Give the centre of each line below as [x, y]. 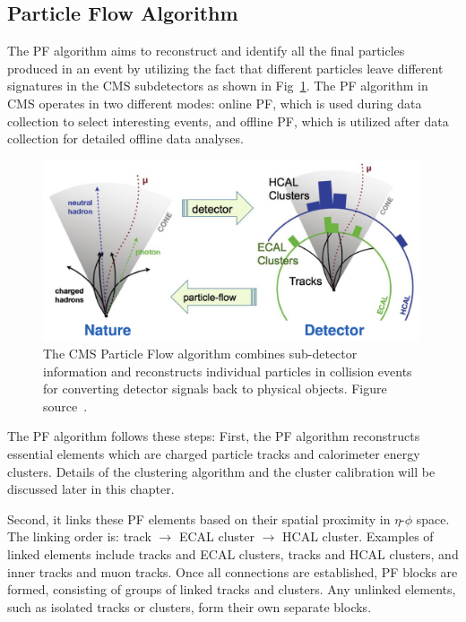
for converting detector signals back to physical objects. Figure [215, 389]
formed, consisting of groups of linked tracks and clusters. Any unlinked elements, [232, 589]
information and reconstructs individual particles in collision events [228, 371]
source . [65, 406]
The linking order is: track [79, 536]
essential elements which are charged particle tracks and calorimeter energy [214, 454]
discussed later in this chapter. [91, 489]
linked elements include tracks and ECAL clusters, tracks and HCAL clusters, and [233, 553]
